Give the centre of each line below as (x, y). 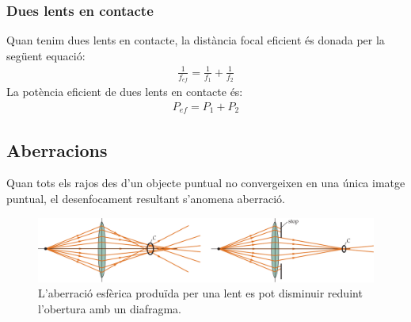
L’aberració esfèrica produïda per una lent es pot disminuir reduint (200, 293)
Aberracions (57, 149)
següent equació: (46, 55)
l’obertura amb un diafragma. (110, 309)
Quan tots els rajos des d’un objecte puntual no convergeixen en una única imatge (206, 183)
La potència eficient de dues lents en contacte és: (125, 92)
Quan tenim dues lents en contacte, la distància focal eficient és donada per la (196, 40)
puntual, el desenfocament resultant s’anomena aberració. (146, 199)
